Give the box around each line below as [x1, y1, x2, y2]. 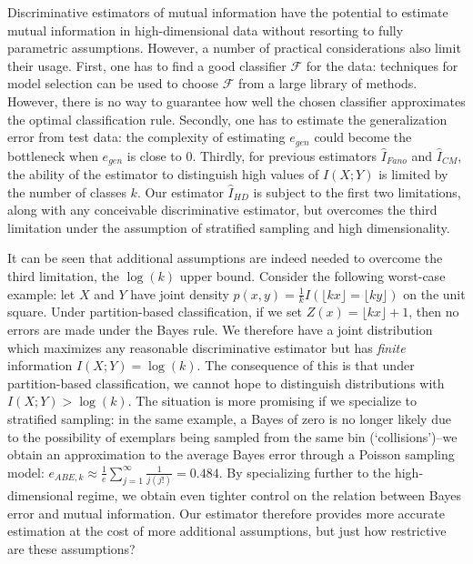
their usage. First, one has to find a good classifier [7, 55, 287, 75]
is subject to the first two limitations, [253, 182, 461, 201]
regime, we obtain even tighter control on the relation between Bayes [77, 486, 462, 505]
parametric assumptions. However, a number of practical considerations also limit [7, 38, 461, 57]
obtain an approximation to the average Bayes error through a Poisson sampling [7, 445, 455, 464]
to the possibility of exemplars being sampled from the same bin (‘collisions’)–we [7, 427, 458, 446]
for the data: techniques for [306, 55, 458, 75]
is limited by [378, 165, 448, 184]
